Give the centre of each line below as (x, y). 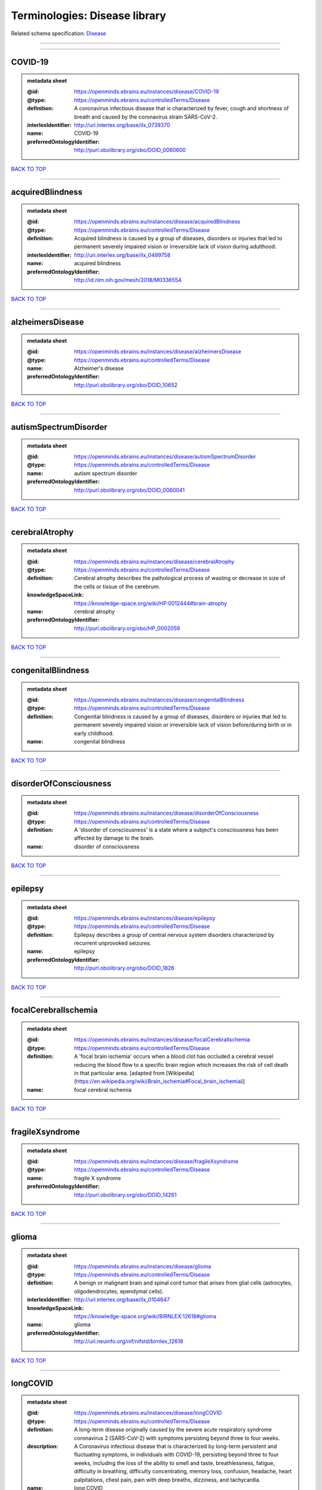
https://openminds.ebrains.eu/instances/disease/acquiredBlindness (157, 222)
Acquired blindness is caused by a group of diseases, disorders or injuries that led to (178, 238)
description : (43, 1446)
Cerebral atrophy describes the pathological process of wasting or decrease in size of (180, 578)
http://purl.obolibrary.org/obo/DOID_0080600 (130, 150)
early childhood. (94, 733)
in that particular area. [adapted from (120, 1073)
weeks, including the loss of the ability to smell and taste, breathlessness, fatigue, (175, 1463)
